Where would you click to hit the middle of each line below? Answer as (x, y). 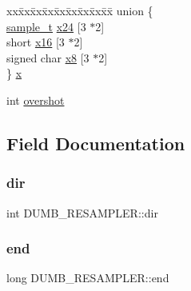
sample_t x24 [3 (46, 26)
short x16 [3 (36, 42)
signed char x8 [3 (48, 57)
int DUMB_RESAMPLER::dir (82, 212)
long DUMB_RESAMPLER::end (88, 278)
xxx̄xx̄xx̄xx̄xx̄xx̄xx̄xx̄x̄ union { (80, 10)
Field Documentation (96, 143)
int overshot (36, 100)
